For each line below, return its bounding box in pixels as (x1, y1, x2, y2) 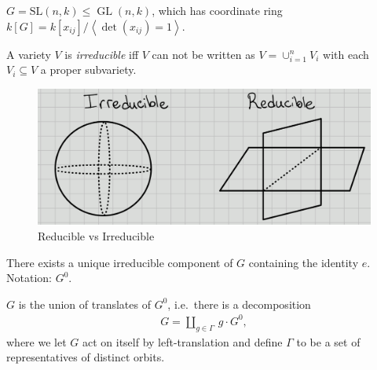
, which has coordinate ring (152, 2, 283, 18)
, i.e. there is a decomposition (167, 295, 311, 312)
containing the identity (248, 254, 359, 270)
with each (323, 46, 369, 62)
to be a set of (296, 333, 361, 350)
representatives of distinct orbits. (6, 349, 165, 365)
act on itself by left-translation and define (82, 333, 283, 350)
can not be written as (152, 46, 255, 62)
